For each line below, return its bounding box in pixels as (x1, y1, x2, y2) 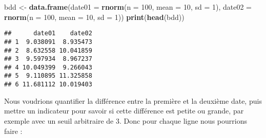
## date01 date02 (4, 30, 92, 37)
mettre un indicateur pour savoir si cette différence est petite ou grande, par (4, 105, 244, 116)
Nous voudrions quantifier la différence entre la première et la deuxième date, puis (4, 95, 262, 106)
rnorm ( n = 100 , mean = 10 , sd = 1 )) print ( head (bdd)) (4, 11, 185, 22)
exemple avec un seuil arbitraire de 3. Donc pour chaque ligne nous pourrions (4, 115, 247, 126)
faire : (4, 125, 23, 136)
